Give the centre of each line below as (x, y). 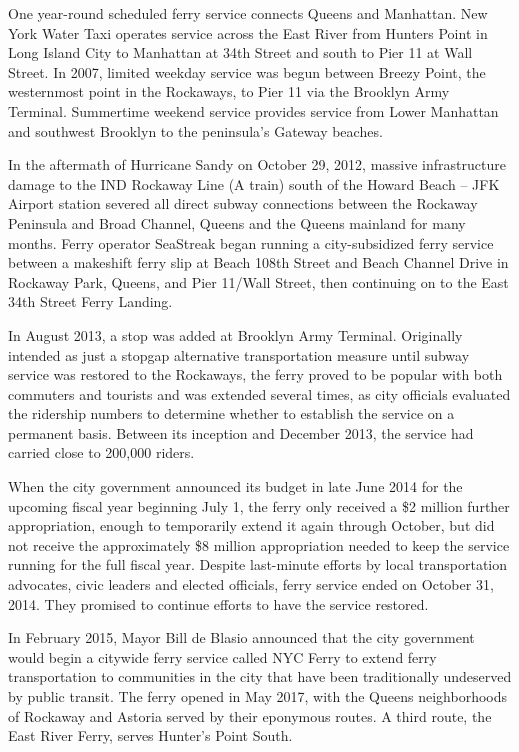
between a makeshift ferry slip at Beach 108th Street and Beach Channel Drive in (258, 262)
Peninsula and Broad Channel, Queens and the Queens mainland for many (237, 222)
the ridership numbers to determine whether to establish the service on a (231, 413)
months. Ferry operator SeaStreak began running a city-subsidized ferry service (251, 242)
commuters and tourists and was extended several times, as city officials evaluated (259, 393)
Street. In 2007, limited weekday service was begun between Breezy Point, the (247, 71)
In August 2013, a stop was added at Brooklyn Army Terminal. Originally (235, 334)
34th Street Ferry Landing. (90, 301)
